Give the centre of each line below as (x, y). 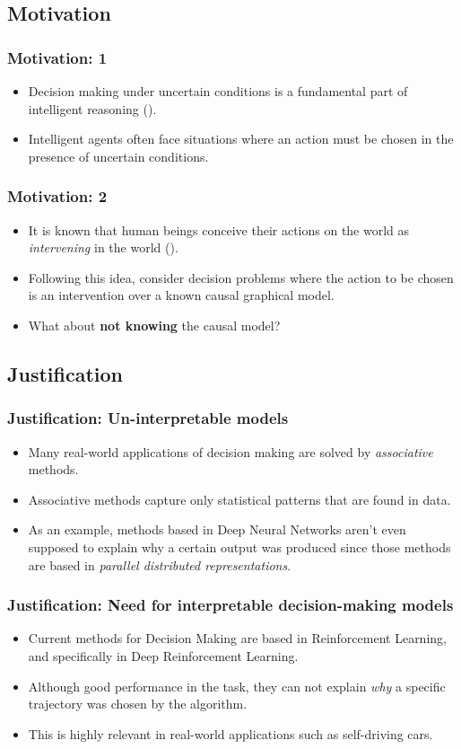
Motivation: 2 (57, 196)
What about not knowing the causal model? (154, 325)
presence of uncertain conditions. (118, 156)
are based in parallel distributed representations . (160, 564)
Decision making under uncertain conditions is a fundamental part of (218, 91)
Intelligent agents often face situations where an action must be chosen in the (241, 139)
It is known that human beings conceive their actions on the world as (219, 229)
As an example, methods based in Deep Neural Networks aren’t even (217, 529)
